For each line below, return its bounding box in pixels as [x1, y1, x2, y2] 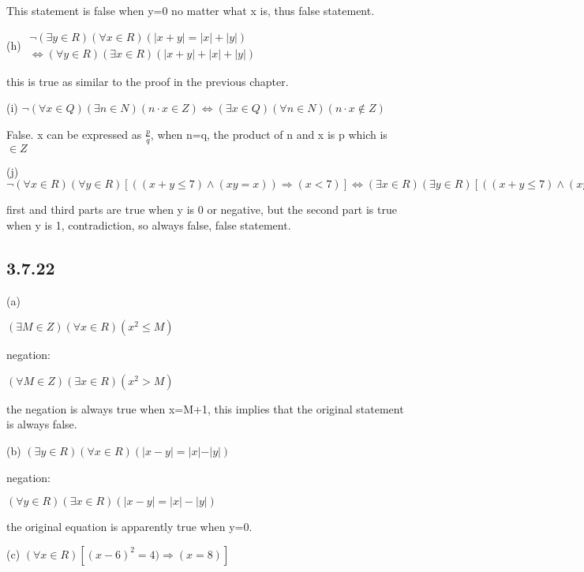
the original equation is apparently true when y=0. [6, 518, 253, 535]
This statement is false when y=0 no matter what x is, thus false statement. [6, 2, 375, 18]
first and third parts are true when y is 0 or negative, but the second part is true [6, 201, 397, 218]
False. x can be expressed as [6, 125, 142, 142]
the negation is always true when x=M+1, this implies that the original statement [6, 400, 404, 417]
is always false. [6, 416, 77, 432]
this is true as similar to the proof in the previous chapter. [6, 73, 289, 89]
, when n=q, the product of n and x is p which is [150, 125, 387, 142]
